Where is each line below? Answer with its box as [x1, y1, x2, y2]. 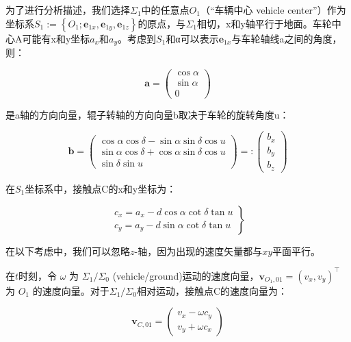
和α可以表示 [166, 31, 219, 45]
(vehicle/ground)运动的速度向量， [112, 268, 259, 282]
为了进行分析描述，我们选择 [5, 3, 130, 16]
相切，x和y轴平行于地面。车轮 [196, 16, 332, 30]
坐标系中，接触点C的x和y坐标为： [25, 181, 177, 195]
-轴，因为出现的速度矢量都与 [134, 243, 263, 258]
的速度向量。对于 [32, 283, 109, 297]
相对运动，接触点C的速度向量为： [136, 283, 288, 297]
